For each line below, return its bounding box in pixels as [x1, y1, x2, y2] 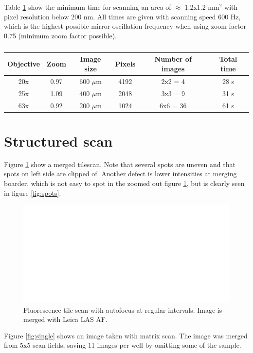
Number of [154, 54, 192, 64]
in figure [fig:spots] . [4, 187, 61, 198]
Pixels [115, 59, 136, 69]
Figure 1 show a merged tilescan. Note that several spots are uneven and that [4, 159, 235, 169]
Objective [7, 59, 40, 69]
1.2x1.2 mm [184, 2, 219, 12]
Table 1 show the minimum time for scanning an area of [4, 2, 171, 12]
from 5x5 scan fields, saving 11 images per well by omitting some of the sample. [4, 340, 241, 350]
